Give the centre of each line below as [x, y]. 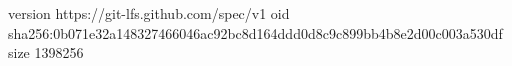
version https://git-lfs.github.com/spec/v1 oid [149, 13]
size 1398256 [46, 52]
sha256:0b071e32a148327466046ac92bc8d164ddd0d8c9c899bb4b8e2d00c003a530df [255, 32]
